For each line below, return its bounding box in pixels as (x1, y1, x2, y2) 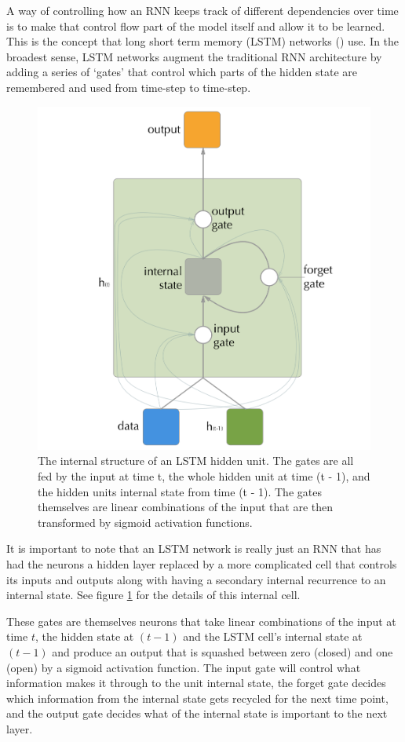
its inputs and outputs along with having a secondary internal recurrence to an (6, 571, 386, 587)
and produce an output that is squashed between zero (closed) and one (52, 643, 393, 660)
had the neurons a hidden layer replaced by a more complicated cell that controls (6, 555, 397, 572)
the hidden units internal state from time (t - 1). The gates (38, 483, 322, 499)
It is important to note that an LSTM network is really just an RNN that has (6, 540, 381, 557)
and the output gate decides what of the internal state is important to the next (6, 705, 388, 722)
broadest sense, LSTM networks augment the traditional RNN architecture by (6, 48, 382, 64)
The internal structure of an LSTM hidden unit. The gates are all (38, 452, 354, 469)
